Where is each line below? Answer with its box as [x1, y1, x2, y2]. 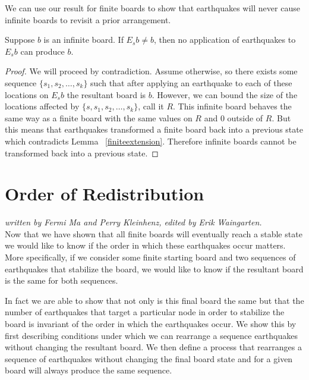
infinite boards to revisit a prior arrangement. [5, 13, 171, 26]
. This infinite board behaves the [173, 100, 292, 112]
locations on [5, 88, 49, 101]
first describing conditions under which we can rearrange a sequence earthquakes [5, 329, 298, 341]
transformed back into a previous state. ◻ [5, 146, 159, 159]
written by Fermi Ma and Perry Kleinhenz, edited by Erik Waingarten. [5, 216, 262, 228]
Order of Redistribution [5, 181, 204, 206]
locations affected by [5, 100, 80, 112]
